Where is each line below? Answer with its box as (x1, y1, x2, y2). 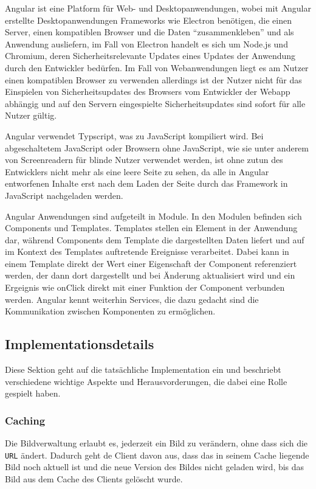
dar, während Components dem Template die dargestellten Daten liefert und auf (5, 233, 304, 246)
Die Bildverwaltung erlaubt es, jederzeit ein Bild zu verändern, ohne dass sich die (5, 437, 308, 449)
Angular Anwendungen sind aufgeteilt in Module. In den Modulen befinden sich (5, 209, 302, 222)
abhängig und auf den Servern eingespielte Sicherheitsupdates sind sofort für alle (5, 97, 306, 109)
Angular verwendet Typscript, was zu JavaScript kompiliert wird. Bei (5, 129, 264, 142)
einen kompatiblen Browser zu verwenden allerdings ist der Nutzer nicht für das (5, 73, 302, 86)
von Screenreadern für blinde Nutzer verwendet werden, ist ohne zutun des (5, 153, 283, 166)
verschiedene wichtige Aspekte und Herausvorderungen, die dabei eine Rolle (5, 375, 287, 387)
